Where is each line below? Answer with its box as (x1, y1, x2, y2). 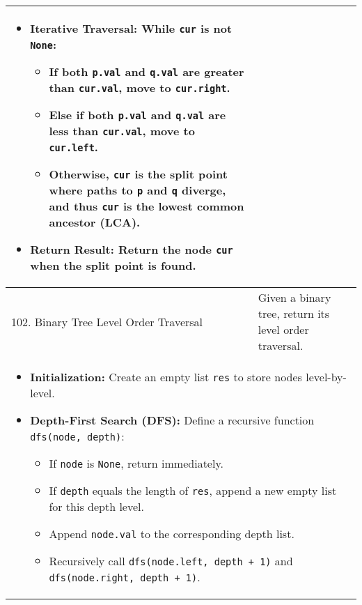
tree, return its (258, 305, 330, 321)
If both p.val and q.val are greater (49, 63, 244, 79)
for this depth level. (49, 498, 144, 514)
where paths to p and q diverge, (49, 182, 226, 198)
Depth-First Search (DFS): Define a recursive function (30, 412, 315, 428)
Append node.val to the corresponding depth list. (49, 526, 294, 542)
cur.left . (49, 139, 98, 155)
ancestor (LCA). (49, 214, 141, 230)
